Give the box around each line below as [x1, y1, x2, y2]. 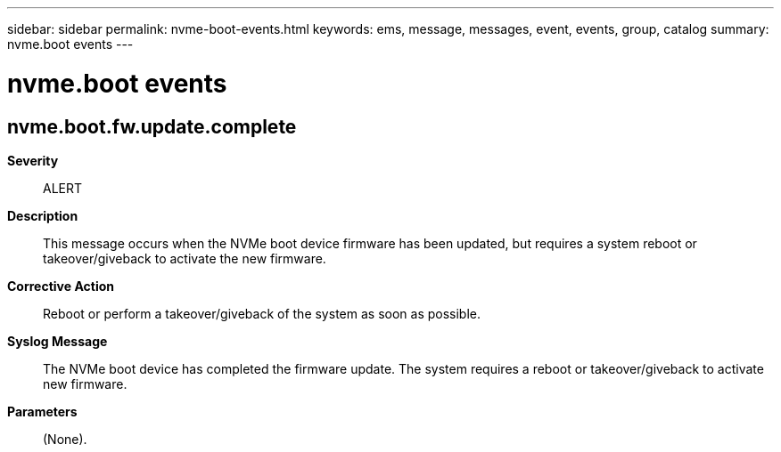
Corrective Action [7, 278, 114, 294]
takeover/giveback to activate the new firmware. [43, 250, 326, 266]
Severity [7, 152, 59, 168]
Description [7, 207, 78, 223]
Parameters [7, 403, 78, 419]
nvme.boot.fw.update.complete [7, 115, 297, 138]
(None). [43, 431, 87, 447]
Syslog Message [7, 333, 108, 349]
